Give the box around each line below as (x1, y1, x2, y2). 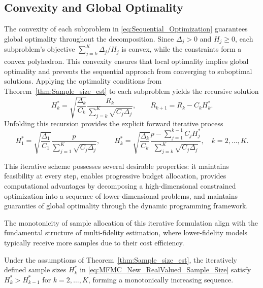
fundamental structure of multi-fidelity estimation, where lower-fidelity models (4, 227, 248, 238)
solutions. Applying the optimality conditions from (4, 76, 162, 86)
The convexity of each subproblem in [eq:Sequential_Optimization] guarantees (4, 23, 248, 34)
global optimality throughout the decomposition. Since (4, 33, 174, 44)
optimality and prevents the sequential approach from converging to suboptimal (4, 65, 252, 76)
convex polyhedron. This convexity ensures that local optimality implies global (4, 56, 249, 66)
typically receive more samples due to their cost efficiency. (4, 237, 184, 247)
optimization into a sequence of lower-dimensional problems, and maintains (4, 190, 238, 201)
